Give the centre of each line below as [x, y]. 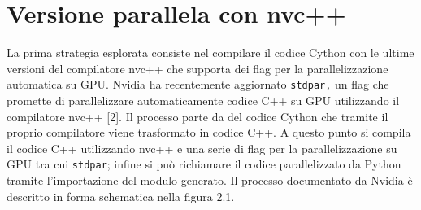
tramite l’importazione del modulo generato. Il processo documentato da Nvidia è [210, 180]
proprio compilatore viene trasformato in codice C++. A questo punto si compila [209, 132]
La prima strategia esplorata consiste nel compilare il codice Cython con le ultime [210, 52]
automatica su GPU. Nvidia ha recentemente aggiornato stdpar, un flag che [198, 84]
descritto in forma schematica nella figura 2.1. [121, 196]
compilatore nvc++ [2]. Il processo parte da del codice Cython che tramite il [197, 116]
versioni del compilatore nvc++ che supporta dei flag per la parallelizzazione [197, 68]
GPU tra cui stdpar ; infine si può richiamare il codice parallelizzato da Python [204, 164]
